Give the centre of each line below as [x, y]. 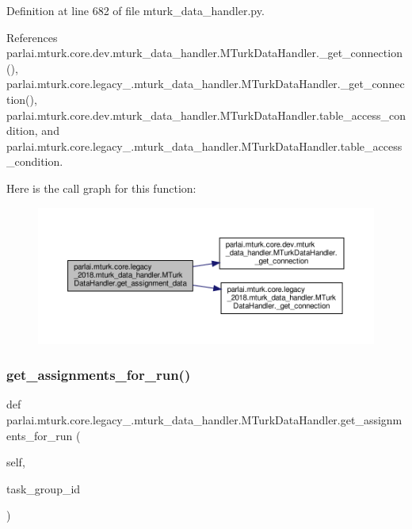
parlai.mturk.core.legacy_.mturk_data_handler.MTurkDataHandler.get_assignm [204, 420]
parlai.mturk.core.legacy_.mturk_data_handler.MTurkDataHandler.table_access [204, 146]
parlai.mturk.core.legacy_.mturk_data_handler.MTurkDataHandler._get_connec [206, 84]
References [32, 37]
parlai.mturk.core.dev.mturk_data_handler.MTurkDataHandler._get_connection [204, 53]
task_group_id [44, 488]
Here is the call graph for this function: [101, 188]
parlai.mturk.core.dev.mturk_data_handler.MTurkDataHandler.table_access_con [206, 115]
